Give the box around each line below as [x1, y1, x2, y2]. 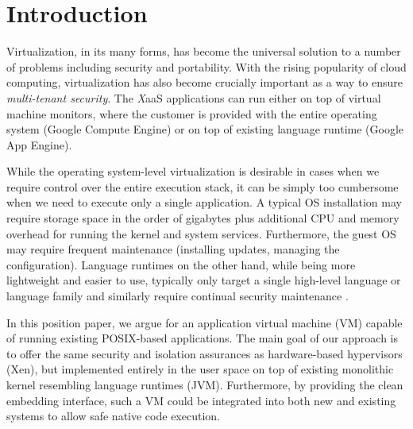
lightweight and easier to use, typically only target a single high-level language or [6, 272, 401, 288]
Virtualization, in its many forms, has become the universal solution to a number [6, 43, 401, 60]
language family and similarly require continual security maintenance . [6, 288, 349, 304]
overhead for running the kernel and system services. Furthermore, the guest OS [6, 225, 396, 242]
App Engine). [6, 136, 72, 153]
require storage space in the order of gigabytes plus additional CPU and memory [6, 210, 399, 226]
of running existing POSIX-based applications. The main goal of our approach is [6, 330, 399, 346]
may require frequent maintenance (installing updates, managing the [6, 241, 340, 257]
